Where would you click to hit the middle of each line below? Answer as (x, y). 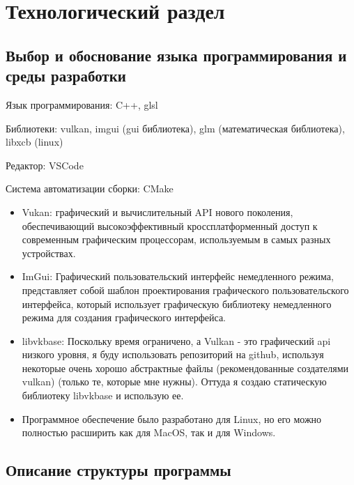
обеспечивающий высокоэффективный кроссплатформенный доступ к (170, 225)
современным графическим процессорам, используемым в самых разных (176, 239)
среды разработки (66, 76)
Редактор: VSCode (45, 165)
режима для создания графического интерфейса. (124, 317)
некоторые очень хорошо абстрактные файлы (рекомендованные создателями (185, 368)
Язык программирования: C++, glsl (82, 104)
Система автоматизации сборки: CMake (90, 188)
